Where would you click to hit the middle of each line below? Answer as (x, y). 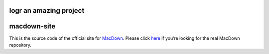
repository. (20, 45)
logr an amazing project (47, 11)
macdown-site (32, 26)
